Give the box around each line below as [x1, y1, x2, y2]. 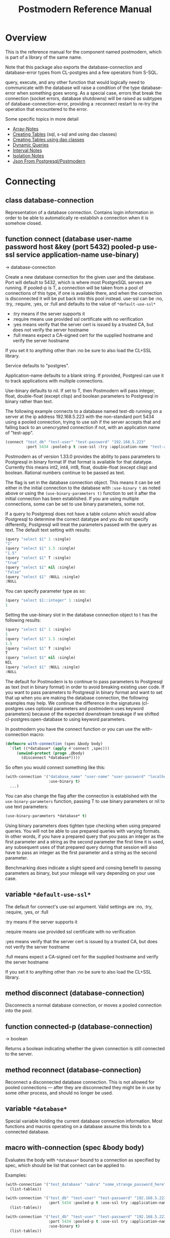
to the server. [5, 1051, 33, 1057]
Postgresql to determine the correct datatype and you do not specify [5, 516, 149, 522]
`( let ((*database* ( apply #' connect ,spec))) [10, 746, 110, 751]
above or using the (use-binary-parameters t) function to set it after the [5, 490, 156, 496]
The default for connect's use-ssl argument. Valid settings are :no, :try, [5, 903, 153, 910]
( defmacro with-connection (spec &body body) [5, 741, 103, 746]
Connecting [5, 176, 56, 187]
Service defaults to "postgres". [5, 362, 69, 368]
